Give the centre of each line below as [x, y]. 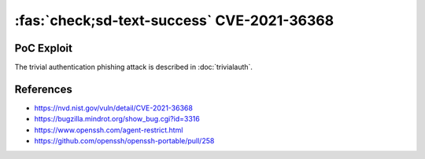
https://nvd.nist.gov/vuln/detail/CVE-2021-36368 [113, 108]
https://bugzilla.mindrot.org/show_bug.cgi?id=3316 [117, 119]
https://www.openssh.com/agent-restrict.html [109, 130]
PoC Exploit [43, 48]
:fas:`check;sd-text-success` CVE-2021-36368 [174, 20]
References [43, 89]
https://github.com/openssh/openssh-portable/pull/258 [124, 141]
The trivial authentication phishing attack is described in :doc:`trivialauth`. [134, 67]
